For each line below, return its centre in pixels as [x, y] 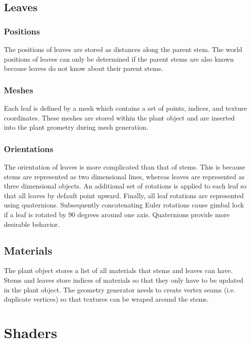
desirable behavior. [32, 224]
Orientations [29, 148]
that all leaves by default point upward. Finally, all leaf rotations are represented [124, 195]
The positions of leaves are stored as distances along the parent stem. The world [123, 49]
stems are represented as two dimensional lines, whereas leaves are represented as [124, 176]
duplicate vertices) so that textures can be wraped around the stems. [106, 299]
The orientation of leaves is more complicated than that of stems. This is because [125, 167]
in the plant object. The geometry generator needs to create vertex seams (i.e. [120, 289]
